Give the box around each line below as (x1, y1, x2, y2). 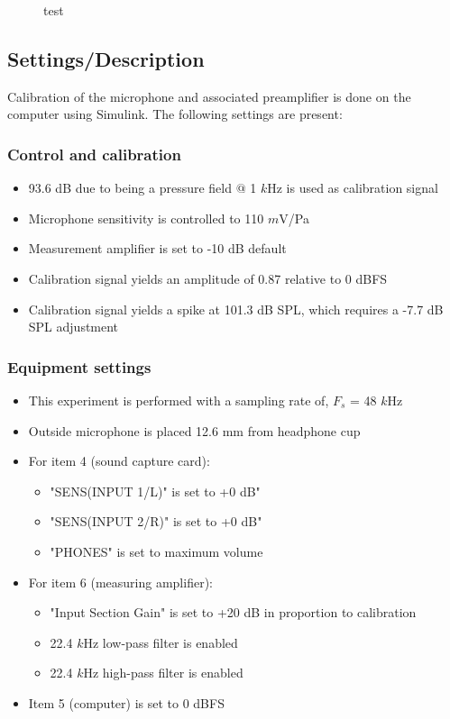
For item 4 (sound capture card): (28, 451, 210, 470)
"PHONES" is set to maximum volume (50, 542, 263, 560)
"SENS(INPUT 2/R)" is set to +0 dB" (50, 512, 262, 531)
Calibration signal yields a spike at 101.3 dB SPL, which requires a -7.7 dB (28, 299, 444, 318)
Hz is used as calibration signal (267, 178, 438, 197)
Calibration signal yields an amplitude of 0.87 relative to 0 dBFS (28, 268, 388, 287)
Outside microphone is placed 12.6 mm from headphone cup (28, 421, 361, 440)
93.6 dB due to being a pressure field (28, 178, 232, 197)
